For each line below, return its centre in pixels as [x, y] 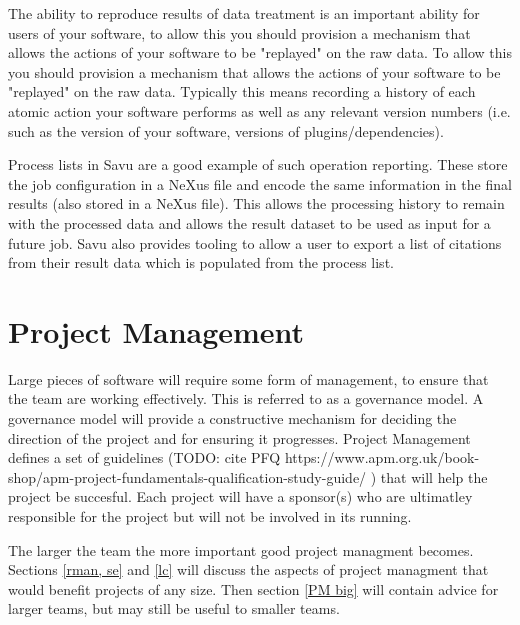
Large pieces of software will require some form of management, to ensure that [248, 378]
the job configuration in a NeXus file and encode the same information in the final [260, 183]
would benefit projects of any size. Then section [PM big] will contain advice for [253, 588]
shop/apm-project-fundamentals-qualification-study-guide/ [187, 476]
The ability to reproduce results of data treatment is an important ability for [244, 13]
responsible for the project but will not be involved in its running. [210, 516]
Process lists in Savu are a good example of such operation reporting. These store [258, 164]
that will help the [434, 476]
